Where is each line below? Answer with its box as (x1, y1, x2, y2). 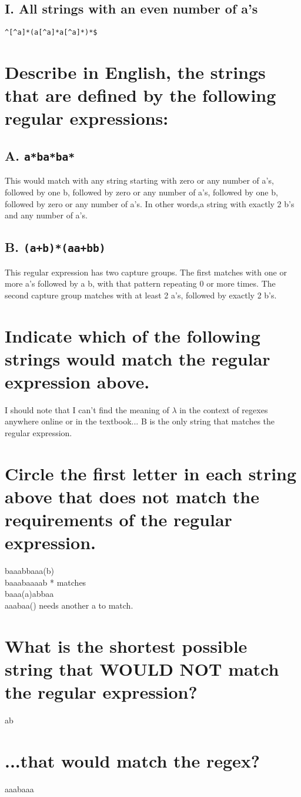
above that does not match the (5, 484, 260, 508)
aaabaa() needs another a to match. (5, 599, 133, 612)
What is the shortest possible (5, 633, 248, 657)
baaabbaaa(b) (5, 564, 55, 577)
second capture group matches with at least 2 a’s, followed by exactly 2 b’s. (5, 288, 277, 301)
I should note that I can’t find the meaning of (5, 403, 169, 416)
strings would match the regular (5, 346, 270, 370)
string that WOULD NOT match (5, 657, 279, 681)
